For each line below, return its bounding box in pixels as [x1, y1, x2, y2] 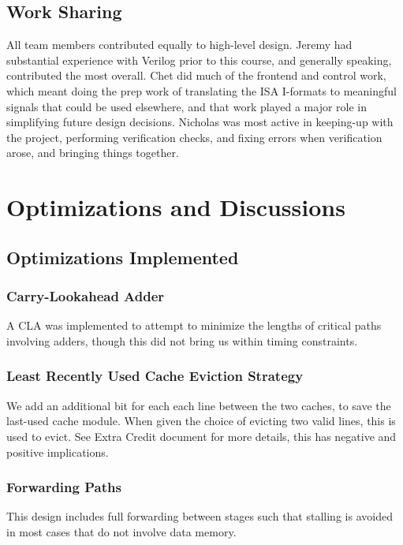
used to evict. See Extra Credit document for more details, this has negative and [6, 427, 397, 444]
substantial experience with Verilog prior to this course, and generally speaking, [6, 51, 392, 68]
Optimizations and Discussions [6, 191, 345, 223]
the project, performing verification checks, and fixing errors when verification [6, 129, 382, 145]
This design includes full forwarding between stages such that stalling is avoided [6, 508, 393, 524]
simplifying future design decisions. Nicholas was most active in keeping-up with [6, 114, 394, 130]
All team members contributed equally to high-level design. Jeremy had [6, 36, 353, 53]
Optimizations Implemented [6, 245, 239, 269]
